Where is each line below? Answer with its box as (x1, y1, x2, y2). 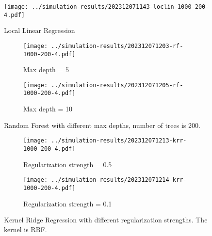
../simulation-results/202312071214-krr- (51, 176, 187, 184)
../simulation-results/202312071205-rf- (51, 81, 183, 89)
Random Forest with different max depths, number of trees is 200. (4, 120, 200, 130)
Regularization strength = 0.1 (23, 198, 112, 208)
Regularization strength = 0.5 (23, 159, 112, 169)
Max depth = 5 (23, 64, 69, 75)
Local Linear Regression (4, 25, 75, 35)
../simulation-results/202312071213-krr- (51, 137, 187, 144)
